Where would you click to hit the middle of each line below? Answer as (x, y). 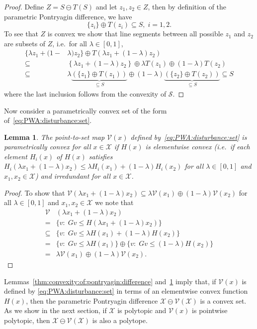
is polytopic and (142, 310)
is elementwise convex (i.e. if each (198, 147)
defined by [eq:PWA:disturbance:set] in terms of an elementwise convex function (126, 291)
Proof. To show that (35, 192)
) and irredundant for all (73, 176)
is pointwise (210, 310)
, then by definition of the (187, 6)
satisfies (101, 156)
